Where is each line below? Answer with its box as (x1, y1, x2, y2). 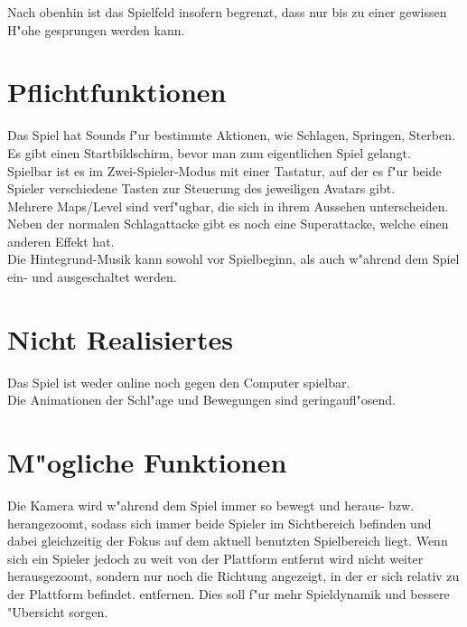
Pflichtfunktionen (7, 73, 227, 110)
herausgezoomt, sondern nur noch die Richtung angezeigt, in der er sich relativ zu (7, 566, 460, 585)
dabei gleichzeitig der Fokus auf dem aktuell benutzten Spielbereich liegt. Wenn (7, 531, 448, 550)
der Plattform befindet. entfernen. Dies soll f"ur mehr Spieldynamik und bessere (7, 585, 450, 604)
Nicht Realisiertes (7, 320, 233, 357)
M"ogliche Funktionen (7, 444, 287, 481)
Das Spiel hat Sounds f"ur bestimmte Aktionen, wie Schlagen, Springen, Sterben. (7, 126, 455, 145)
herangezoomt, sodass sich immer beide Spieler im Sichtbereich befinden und (7, 513, 432, 532)
